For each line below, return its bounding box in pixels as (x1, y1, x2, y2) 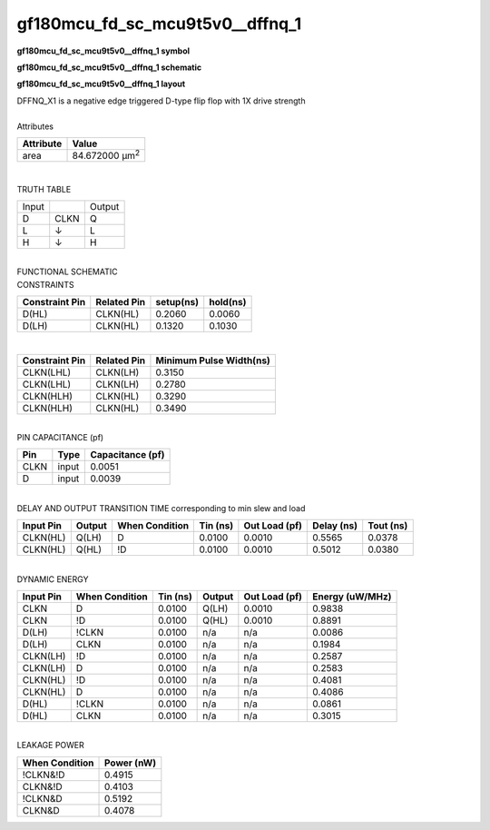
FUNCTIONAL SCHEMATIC (16, 266, 118, 277)
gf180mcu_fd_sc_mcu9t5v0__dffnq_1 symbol (16, 45, 191, 56)
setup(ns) (155, 296, 200, 309)
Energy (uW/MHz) (312, 590, 392, 603)
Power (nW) (104, 756, 157, 769)
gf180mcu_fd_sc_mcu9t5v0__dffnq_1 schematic (16, 62, 202, 73)
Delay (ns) (312, 519, 358, 532)
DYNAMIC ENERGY (16, 573, 89, 585)
